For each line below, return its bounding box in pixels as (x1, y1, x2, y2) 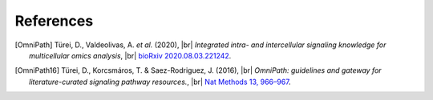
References (14, 12, 94, 30)
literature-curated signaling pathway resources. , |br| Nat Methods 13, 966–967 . (29, 77, 292, 86)
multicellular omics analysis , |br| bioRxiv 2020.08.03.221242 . (29, 50, 232, 60)
